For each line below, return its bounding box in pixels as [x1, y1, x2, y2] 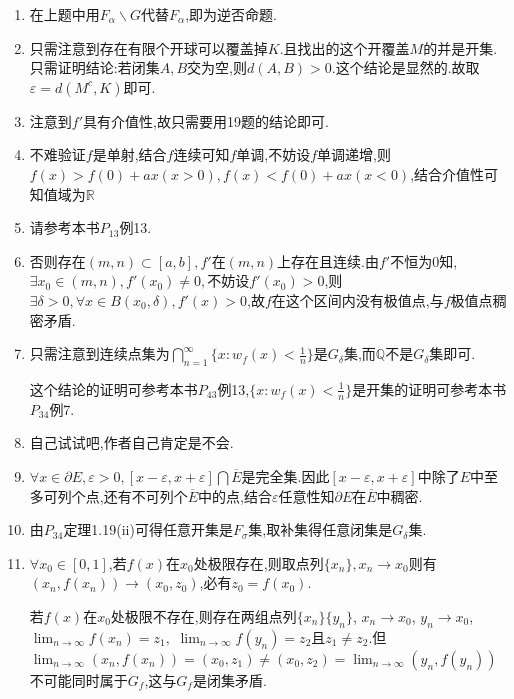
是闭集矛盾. [192, 669, 267, 690]
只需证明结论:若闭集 [29, 57, 160, 78]
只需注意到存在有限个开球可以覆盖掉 [29, 37, 268, 58]
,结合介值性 [410, 163, 485, 184]
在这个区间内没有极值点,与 [271, 289, 444, 310]
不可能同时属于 [29, 669, 128, 690]
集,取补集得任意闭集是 [248, 519, 393, 540]
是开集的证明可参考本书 [352, 378, 507, 399]
